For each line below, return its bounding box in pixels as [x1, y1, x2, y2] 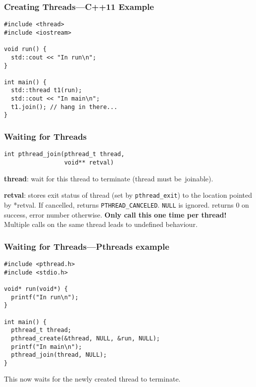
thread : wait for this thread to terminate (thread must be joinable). [4, 173, 213, 183]
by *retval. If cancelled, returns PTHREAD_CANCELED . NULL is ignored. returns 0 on [4, 199, 249, 210]
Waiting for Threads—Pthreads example [4, 240, 169, 252]
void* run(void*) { [4, 285, 68, 292]
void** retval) [64, 159, 114, 166]
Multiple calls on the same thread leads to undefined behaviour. [4, 219, 198, 229]
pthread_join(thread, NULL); [11, 351, 107, 359]
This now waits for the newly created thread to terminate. [4, 374, 181, 384]
